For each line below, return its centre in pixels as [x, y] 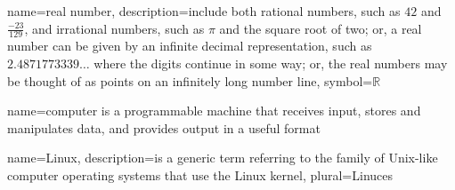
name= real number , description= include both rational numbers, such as [204, 11]
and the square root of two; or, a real [321, 28]
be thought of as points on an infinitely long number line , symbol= [190, 80]
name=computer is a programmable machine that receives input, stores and [214, 111]
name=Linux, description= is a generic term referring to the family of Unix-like [223, 158]
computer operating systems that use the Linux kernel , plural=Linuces [200, 174]
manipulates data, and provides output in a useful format [164, 127]
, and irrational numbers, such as [114, 28]
